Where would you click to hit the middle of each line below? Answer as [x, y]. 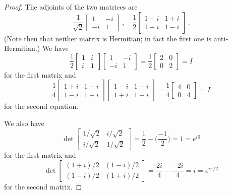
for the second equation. [41, 106]
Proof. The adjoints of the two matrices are [71, 7]
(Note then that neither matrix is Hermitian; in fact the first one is [108, 38]
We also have [24, 123]
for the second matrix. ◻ [43, 186]
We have [55, 48]
